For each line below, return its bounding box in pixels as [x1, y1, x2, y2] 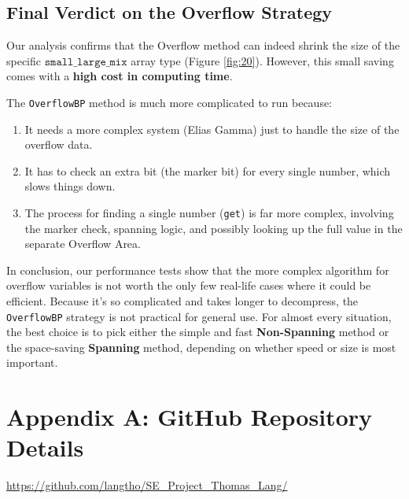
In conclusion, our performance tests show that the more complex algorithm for [6, 261, 389, 278]
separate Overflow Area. [24, 235, 141, 252]
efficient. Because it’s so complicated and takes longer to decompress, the [6, 293, 359, 309]
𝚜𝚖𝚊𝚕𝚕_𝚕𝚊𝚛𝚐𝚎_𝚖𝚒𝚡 [44, 56, 127, 68]
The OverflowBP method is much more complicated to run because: [6, 94, 333, 110]
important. [6, 354, 58, 371]
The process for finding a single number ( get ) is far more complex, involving [24, 205, 394, 221]
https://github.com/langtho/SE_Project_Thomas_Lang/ [6, 477, 288, 493]
